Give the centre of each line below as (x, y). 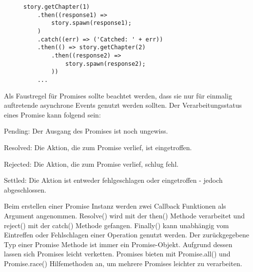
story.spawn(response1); (91, 23)
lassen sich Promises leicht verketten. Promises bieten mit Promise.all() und (117, 254)
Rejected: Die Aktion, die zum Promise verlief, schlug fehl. (91, 164)
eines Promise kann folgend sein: (52, 114)
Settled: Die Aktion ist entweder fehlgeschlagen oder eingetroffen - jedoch (113, 180)
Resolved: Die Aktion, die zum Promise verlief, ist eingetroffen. (98, 147)
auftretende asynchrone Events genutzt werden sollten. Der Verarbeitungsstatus (123, 105)
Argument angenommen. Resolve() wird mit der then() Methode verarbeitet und (124, 215)
